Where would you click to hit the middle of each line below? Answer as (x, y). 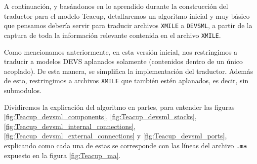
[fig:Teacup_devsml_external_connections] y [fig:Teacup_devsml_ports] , (115, 136)
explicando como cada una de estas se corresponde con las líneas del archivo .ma (126, 145)
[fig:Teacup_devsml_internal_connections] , (70, 126)
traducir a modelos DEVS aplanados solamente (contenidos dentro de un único (124, 61)
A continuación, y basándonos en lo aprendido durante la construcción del (116, 6)
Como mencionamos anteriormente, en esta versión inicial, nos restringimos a (121, 51)
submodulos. (23, 90)
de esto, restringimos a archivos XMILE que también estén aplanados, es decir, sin (126, 81)
